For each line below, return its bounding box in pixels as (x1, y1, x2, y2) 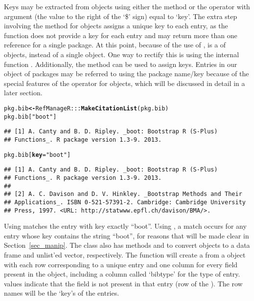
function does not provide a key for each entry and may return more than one (4, 30, 237, 40)
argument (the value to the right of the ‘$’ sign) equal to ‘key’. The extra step (4, 11, 237, 21)
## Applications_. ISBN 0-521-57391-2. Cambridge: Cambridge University (4, 198, 246, 206)
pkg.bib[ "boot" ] (4, 113, 57, 120)
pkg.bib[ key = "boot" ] (4, 151, 71, 158)
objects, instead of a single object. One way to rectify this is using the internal (4, 49, 239, 59)
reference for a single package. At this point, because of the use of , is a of (4, 40, 226, 50)
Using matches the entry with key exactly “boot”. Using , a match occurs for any (4, 221, 247, 231)
